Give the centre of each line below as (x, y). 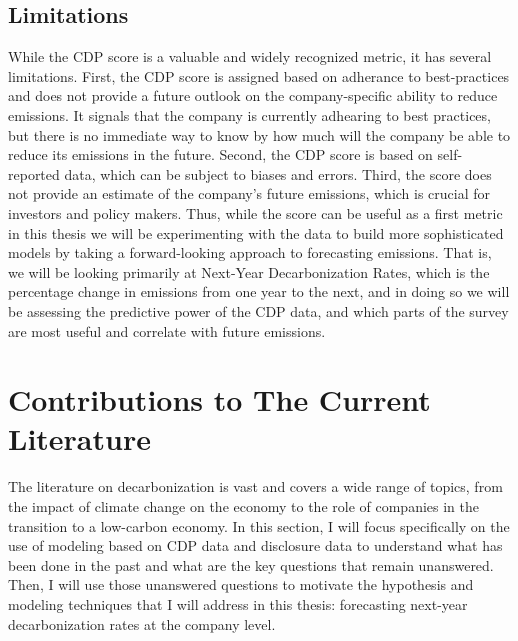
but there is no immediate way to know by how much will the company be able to (259, 134)
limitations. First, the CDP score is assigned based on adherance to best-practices (259, 75)
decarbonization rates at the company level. (142, 623)
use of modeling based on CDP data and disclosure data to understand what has (255, 545)
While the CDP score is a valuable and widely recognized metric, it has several (250, 56)
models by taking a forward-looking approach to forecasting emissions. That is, (250, 252)
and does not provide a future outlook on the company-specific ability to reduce (253, 95)
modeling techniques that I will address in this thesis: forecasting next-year (238, 603)
